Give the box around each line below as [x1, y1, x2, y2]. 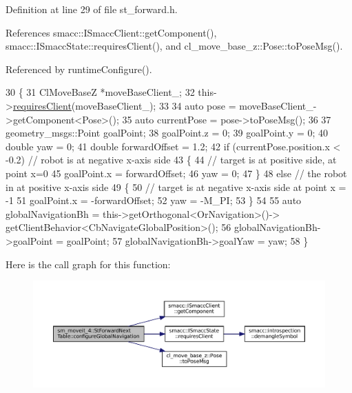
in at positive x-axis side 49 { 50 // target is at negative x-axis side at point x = [6, 179, 346, 194]
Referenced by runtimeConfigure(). [6, 61, 152, 76]
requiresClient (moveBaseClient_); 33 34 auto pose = [12, 98, 236, 112]
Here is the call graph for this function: [6, 256, 171, 271]
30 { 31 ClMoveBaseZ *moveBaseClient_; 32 [6, 85, 195, 99]
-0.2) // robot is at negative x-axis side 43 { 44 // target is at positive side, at [6, 152, 337, 167]
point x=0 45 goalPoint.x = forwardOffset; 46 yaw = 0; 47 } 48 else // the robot [6, 165, 347, 180]
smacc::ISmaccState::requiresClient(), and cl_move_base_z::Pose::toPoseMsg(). [6, 39, 343, 53]
